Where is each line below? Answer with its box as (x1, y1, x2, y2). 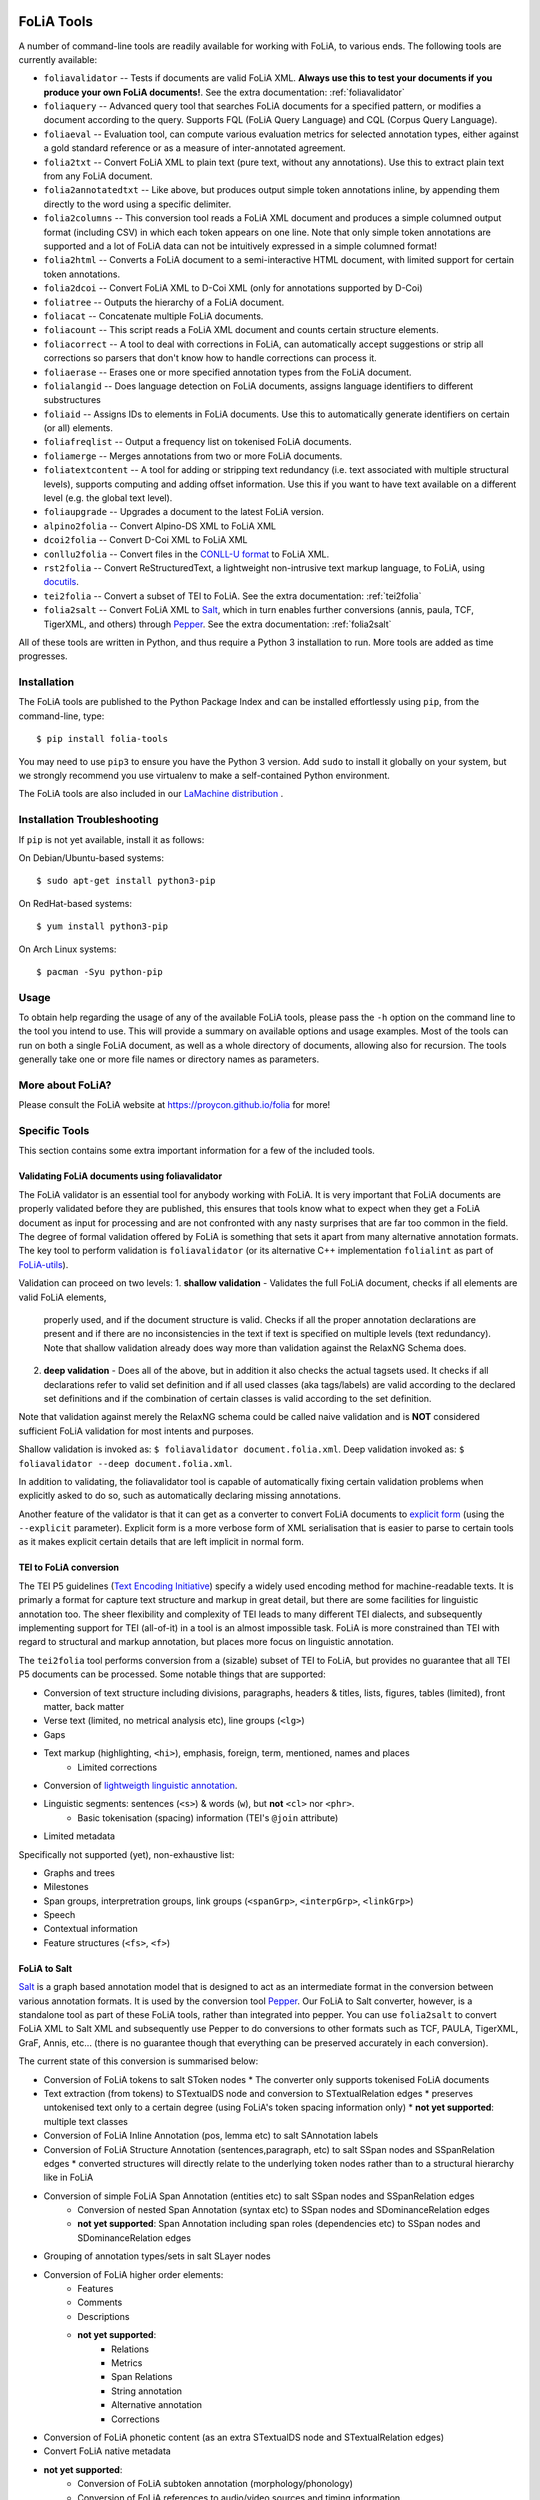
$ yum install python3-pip (36, 921, 169, 932)
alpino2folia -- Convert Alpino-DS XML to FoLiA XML (43, 520, 277, 532)
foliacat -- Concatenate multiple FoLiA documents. (43, 310, 264, 322)
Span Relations (111, 2371, 174, 2383)
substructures (43, 394, 102, 406)
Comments (77, 2296, 123, 2309)
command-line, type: (18, 710, 105, 722)
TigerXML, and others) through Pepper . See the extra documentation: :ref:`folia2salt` (43, 618, 392, 630)
